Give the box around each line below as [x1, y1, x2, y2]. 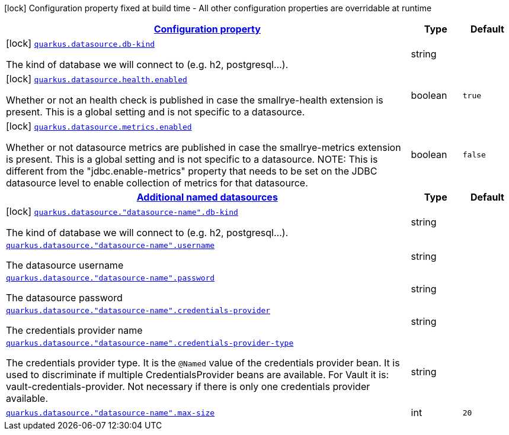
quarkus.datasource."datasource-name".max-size [6, 408, 215, 417]
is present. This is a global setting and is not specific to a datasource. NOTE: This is [6, 153, 378, 165]
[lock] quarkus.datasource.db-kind [6, 37, 155, 49]
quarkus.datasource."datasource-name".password [6, 273, 215, 282]
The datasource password [6, 292, 123, 304]
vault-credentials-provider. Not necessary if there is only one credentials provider [6, 381, 370, 392]
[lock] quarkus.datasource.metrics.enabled [6, 120, 192, 132]
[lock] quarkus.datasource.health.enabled [6, 73, 187, 85]
